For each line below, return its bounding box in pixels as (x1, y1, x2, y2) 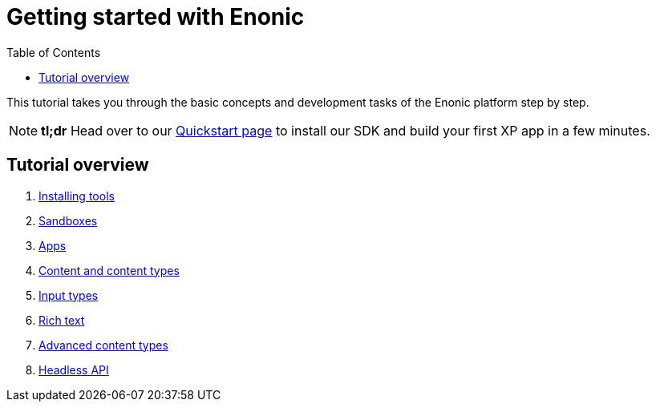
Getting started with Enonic (6, 3, 305, 30)
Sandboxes (38, 213, 98, 228)
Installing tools (38, 188, 115, 203)
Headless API (38, 362, 109, 377)
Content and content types (38, 263, 180, 277)
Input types (38, 288, 99, 302)
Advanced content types (38, 337, 168, 352)
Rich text (38, 313, 85, 327)
